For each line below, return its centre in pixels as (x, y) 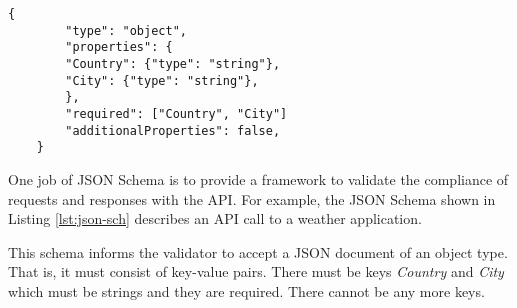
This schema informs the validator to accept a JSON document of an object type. (258, 251)
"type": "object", (126, 30)
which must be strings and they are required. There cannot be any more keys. (246, 290)
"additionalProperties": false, (173, 130)
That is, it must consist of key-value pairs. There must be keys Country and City (256, 271)
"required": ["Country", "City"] (176, 113)
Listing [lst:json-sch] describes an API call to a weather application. (215, 218)
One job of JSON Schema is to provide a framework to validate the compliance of (258, 178)
